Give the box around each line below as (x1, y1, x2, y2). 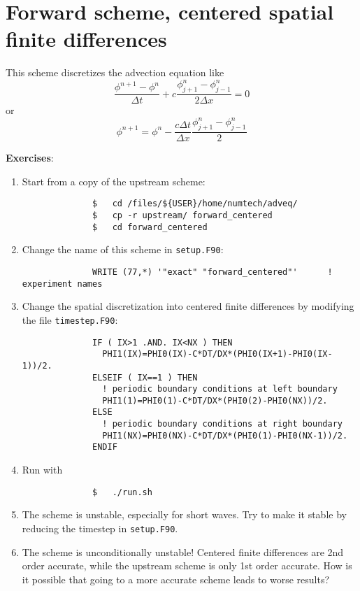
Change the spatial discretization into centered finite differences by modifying (22, 299, 354, 313)
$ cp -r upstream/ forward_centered (92, 211, 273, 220)
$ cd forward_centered (92, 222, 208, 232)
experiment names (22, 278, 103, 289)
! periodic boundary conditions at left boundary (102, 384, 338, 394)
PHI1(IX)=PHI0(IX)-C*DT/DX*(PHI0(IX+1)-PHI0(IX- (102, 349, 333, 359)
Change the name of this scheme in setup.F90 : (22, 242, 224, 257)
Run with (22, 462, 63, 477)
